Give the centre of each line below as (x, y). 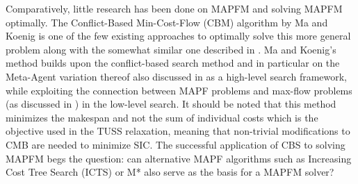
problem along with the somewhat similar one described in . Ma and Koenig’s (171, 49)
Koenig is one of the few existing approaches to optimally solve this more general (178, 36)
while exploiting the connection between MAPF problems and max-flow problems (179, 90)
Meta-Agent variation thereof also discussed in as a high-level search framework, (177, 76)
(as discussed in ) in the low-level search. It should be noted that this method (171, 104)
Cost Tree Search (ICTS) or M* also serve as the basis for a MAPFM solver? (170, 172)
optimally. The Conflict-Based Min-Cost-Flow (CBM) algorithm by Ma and (167, 22)
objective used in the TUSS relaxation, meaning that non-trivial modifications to (178, 131)
